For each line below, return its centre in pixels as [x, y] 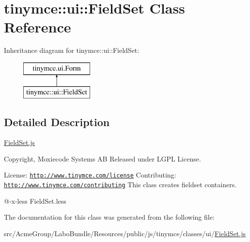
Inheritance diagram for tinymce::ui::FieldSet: [72, 50]
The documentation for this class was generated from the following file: [109, 217]
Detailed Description [57, 122]
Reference [38, 27]
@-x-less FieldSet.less [35, 201]
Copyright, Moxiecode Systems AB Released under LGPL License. [102, 158]
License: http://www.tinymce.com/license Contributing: [90, 175]
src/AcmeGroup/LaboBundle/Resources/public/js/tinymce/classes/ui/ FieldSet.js [125, 233]
